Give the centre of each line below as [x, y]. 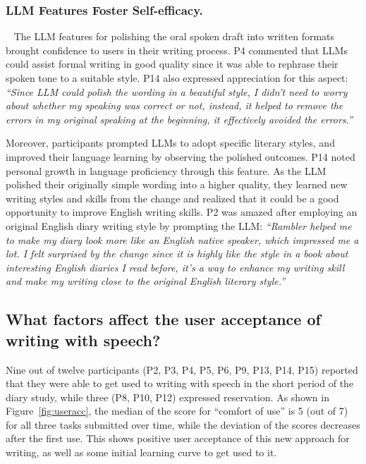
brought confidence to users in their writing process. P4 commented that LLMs [177, 50]
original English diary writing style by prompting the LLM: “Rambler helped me [179, 225]
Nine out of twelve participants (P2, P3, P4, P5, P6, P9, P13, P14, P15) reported [182, 369]
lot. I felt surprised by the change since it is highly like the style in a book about [177, 254]
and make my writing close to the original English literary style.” [146, 281]
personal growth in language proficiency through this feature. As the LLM [166, 170]
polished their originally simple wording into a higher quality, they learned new [177, 184]
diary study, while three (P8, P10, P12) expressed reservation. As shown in [167, 397]
